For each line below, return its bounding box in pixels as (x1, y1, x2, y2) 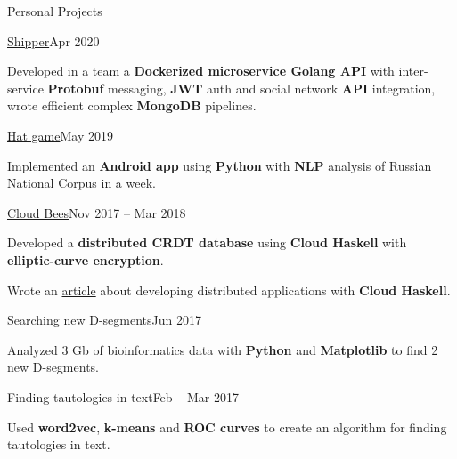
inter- (398, 61, 428, 80)
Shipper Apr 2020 (7, 31, 100, 50)
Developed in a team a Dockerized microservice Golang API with (7, 61, 395, 80)
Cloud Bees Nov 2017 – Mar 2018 (7, 203, 186, 221)
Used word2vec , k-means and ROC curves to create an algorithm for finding (7, 417, 447, 436)
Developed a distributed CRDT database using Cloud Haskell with (7, 233, 407, 252)
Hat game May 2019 (7, 125, 113, 144)
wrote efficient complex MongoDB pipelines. (7, 96, 257, 115)
